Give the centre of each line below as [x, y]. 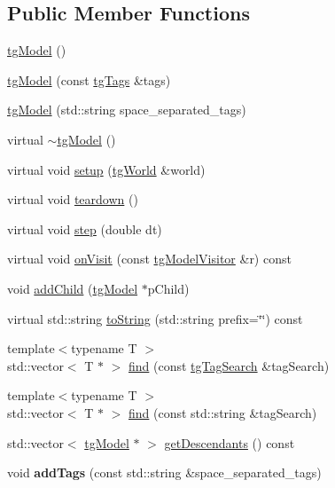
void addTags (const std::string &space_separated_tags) [164, 472]
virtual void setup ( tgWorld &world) [106, 169]
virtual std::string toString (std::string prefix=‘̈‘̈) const [155, 318]
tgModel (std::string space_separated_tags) [127, 110]
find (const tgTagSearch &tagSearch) [229, 365]
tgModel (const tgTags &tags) [89, 79]
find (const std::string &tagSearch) [223, 412]
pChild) [168, 288]
